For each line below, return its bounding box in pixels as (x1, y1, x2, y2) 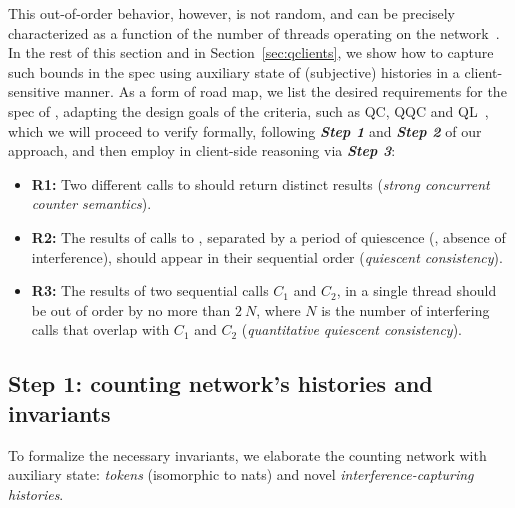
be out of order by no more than (31, 299, 231, 320)
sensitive (8, 81, 60, 102)
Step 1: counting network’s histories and (8, 368, 433, 399)
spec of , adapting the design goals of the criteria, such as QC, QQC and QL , (8, 100, 489, 121)
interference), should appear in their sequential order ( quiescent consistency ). (31, 246, 503, 267)
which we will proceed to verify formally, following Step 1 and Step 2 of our (8, 120, 482, 141)
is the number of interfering (321, 299, 490, 320)
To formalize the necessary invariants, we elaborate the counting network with (8, 444, 487, 465)
